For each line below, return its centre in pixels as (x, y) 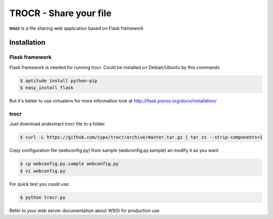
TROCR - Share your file (60, 13)
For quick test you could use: (40, 184)
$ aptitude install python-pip (59, 80)
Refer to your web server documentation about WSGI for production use (84, 210)
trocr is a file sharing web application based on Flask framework (76, 28)
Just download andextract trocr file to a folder (57, 124)
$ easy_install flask (47, 88)
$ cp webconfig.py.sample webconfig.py (69, 164)
